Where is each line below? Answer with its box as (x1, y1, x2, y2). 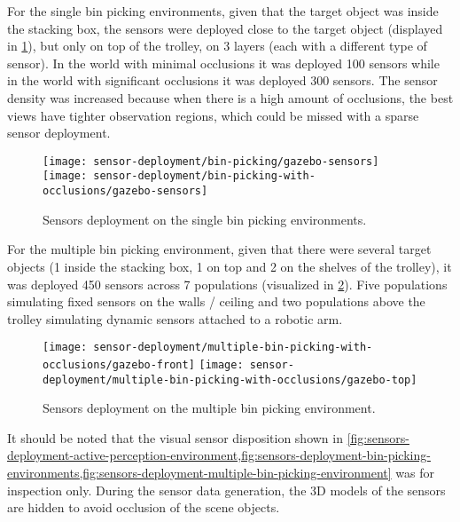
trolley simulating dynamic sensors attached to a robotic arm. (7, 309, 343, 328)
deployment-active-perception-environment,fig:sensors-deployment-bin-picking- (7, 446, 431, 464)
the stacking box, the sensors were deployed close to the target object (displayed (7, 19, 443, 37)
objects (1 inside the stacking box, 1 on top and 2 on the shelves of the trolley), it (7, 257, 452, 275)
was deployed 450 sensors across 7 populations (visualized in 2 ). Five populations (7, 274, 448, 293)
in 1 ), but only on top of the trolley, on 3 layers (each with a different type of (7, 36, 427, 55)
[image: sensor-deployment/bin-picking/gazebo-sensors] (43, 154, 379, 168)
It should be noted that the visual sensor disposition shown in (7, 428, 343, 447)
